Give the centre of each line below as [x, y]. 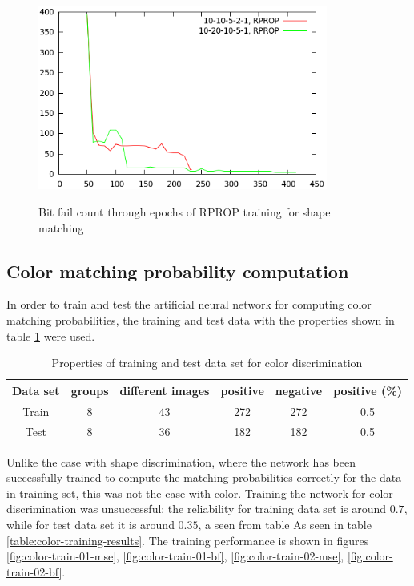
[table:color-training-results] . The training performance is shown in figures [188, 540]
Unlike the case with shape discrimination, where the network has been [181, 461]
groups [90, 390]
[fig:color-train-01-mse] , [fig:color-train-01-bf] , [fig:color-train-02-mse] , [175, 556]
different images [165, 390]
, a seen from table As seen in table [285, 524]
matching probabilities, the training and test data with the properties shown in [201, 320]
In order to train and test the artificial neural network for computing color [189, 304]
